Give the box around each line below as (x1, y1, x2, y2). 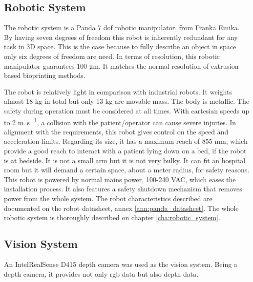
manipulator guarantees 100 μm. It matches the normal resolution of (4, 60, 209, 71)
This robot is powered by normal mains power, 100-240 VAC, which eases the (4, 174, 236, 184)
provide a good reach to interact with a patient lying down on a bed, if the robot (4, 145, 247, 155)
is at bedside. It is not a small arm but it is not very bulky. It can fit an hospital (4, 155, 246, 165)
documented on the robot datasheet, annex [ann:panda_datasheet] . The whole (4, 203, 239, 213)
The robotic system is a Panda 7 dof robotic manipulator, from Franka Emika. (4, 22, 240, 33)
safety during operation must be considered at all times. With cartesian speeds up (4, 105, 250, 115)
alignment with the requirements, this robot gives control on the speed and (4, 126, 229, 136)
